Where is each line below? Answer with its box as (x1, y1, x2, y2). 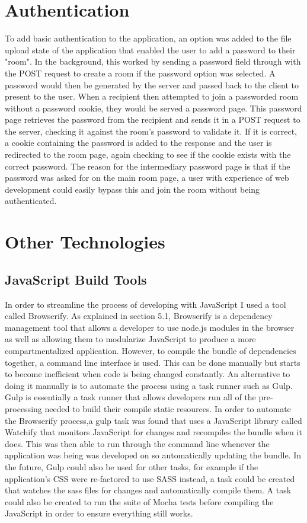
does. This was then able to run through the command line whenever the (5, 437, 270, 449)
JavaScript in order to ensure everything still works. (5, 507, 193, 519)
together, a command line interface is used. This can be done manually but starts (5, 356, 300, 368)
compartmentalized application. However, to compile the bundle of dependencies (5, 344, 296, 356)
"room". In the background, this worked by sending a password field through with (5, 55, 301, 68)
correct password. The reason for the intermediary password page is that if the (5, 160, 290, 172)
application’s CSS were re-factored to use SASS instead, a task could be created (5, 472, 295, 484)
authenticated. (5, 194, 57, 207)
